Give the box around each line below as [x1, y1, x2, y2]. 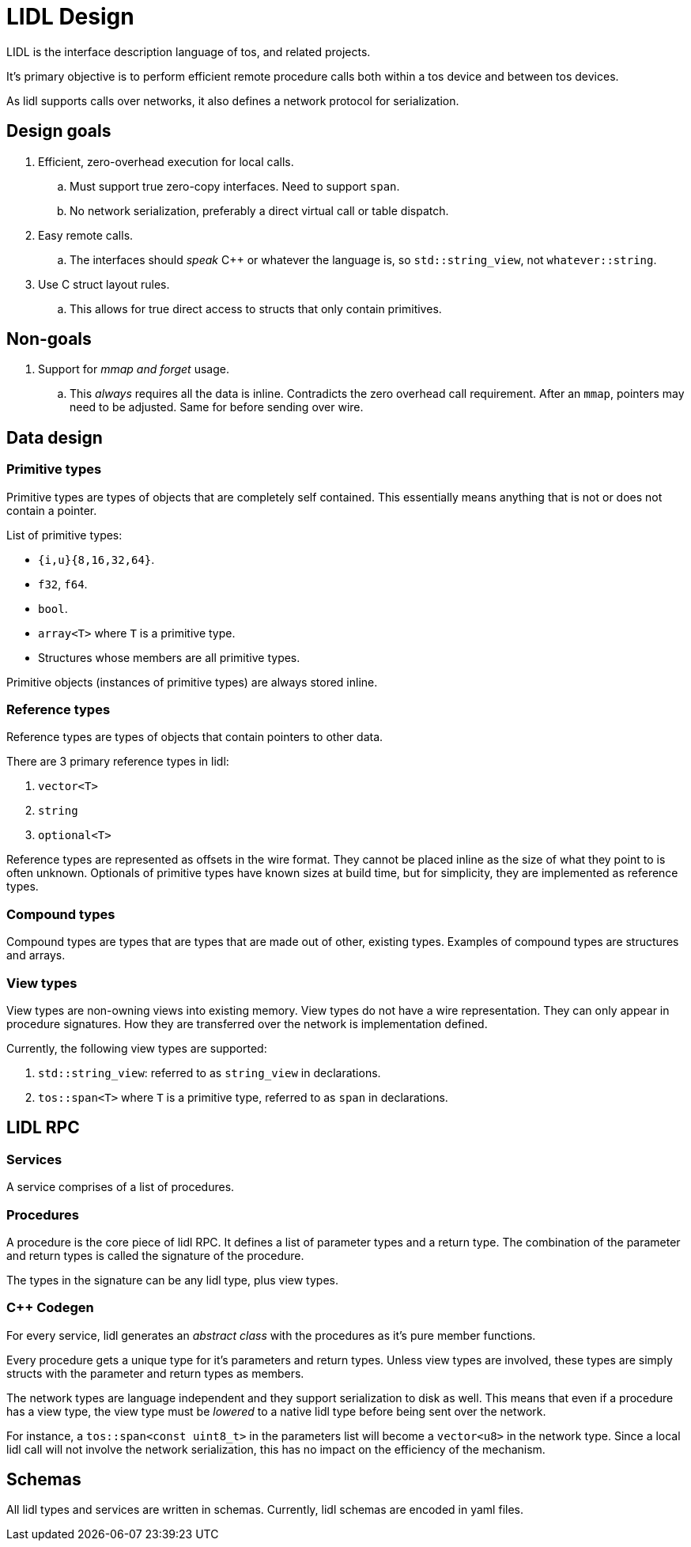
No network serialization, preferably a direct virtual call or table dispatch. [70, 203, 449, 217]
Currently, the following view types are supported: [6, 1041, 267, 1055]
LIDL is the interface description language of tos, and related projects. [6, 44, 371, 59]
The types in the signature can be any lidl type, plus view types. [6, 1273, 338, 1287]
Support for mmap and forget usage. [38, 362, 229, 376]
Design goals [6, 121, 111, 142]
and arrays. [6, 948, 66, 963]
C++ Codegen [6, 1299, 94, 1316]
